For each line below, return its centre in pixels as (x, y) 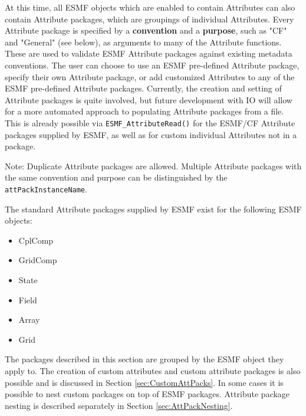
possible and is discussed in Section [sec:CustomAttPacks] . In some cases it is (144, 382)
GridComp (38, 260)
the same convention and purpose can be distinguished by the (116, 177)
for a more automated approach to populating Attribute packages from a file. (144, 111)
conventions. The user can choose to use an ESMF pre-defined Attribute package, (152, 65)
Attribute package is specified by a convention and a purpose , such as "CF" (146, 30)
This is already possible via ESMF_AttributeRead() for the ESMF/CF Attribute (150, 122)
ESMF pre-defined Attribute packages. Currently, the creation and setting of (143, 88)
